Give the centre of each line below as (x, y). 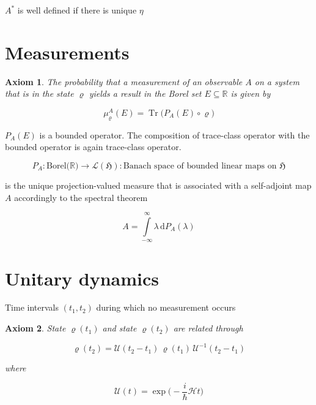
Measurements (67, 52)
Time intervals (32, 307)
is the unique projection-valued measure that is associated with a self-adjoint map (158, 185)
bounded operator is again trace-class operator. (93, 147)
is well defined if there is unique (77, 10)
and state (119, 328)
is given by (251, 93)
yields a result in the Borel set (145, 93)
